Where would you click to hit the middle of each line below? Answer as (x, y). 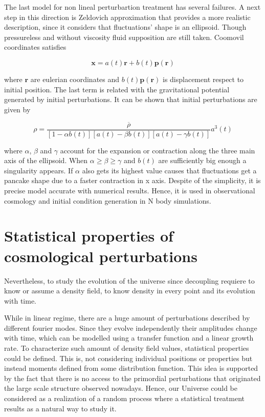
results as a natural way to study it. (60, 408)
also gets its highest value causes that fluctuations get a (169, 170)
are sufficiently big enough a (202, 160)
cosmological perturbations (101, 256)
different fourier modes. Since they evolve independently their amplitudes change (131, 327)
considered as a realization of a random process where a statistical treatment (125, 398)
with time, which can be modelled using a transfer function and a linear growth (129, 338)
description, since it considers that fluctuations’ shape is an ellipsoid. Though (125, 27)
